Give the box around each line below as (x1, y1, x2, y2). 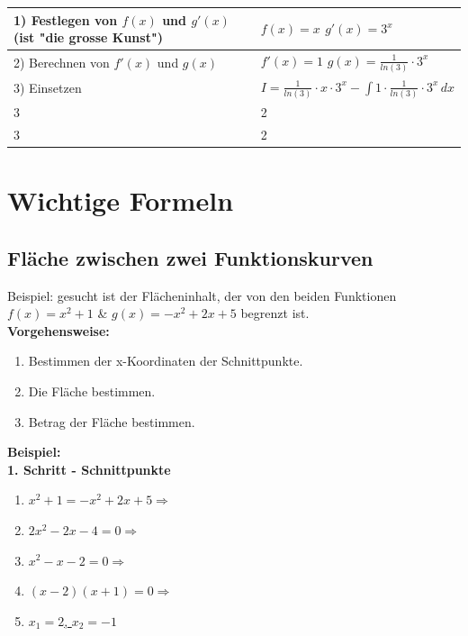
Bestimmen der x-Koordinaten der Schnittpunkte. (28, 351, 303, 370)
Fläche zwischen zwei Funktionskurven (7, 243, 373, 271)
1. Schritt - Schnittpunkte (7, 459, 171, 478)
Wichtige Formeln (7, 182, 234, 219)
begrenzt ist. (240, 304, 310, 323)
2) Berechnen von (13, 52, 110, 71)
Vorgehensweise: (7, 321, 110, 340)
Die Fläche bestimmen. (28, 381, 156, 400)
